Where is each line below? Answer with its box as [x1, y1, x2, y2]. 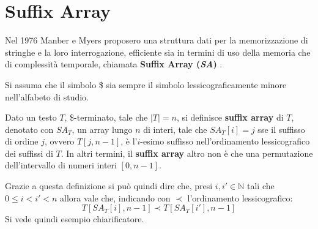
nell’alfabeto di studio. [5, 90, 89, 103]
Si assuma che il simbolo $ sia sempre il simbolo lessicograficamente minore [5, 78, 287, 91]
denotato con [5, 122, 54, 135]
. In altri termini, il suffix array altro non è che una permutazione [61, 146, 313, 159]
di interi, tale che [143, 122, 207, 135]
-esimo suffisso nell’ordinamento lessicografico [140, 135, 310, 148]
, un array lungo [72, 122, 133, 135]
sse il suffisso [257, 122, 305, 135]
